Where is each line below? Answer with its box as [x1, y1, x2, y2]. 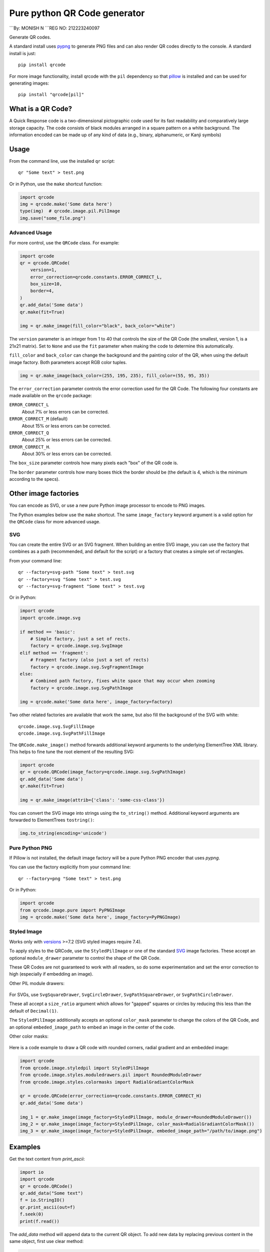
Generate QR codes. [9, 34, 51, 40]
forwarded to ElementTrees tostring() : [9, 817, 94, 823]
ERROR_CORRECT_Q [9, 430, 49, 436]
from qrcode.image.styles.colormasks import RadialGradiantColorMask [19, 1079, 194, 1085]
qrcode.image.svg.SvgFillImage [18, 724, 95, 729]
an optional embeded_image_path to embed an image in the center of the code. [9, 1024, 175, 1030]
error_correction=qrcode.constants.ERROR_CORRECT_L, [30, 274, 162, 280]
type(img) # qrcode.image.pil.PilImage [19, 208, 120, 214]
